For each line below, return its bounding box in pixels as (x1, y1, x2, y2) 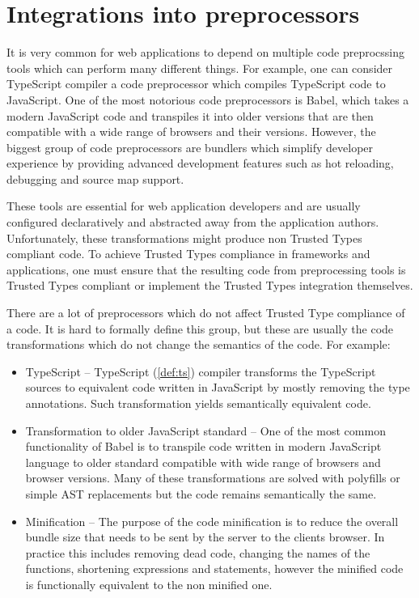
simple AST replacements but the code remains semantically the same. (25, 485, 377, 502)
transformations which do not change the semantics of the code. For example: (6, 336, 391, 353)
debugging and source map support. (6, 170, 184, 187)
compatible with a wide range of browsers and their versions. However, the (6, 123, 376, 140)
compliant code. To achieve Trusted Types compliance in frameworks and (6, 245, 370, 262)
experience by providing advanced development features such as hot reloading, (6, 155, 394, 172)
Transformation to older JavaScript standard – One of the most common (25, 422, 386, 439)
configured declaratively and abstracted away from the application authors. (6, 214, 379, 231)
